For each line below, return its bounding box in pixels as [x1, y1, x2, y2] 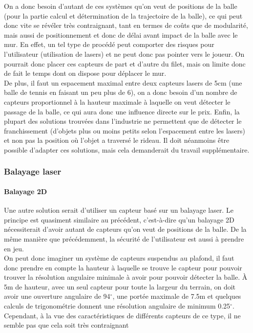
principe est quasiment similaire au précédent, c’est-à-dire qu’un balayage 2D [4, 214, 234, 224]
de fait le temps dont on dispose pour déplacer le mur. [4, 68, 167, 78]
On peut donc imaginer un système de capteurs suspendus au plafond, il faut [4, 253, 234, 263]
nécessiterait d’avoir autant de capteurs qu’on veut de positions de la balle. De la [4, 224, 247, 234]
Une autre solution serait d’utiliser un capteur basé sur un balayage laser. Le [4, 205, 233, 215]
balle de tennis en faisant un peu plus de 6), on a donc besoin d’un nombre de [4, 87, 237, 97]
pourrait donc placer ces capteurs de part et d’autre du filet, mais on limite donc [4, 58, 246, 68]
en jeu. [4, 243, 24, 253]
